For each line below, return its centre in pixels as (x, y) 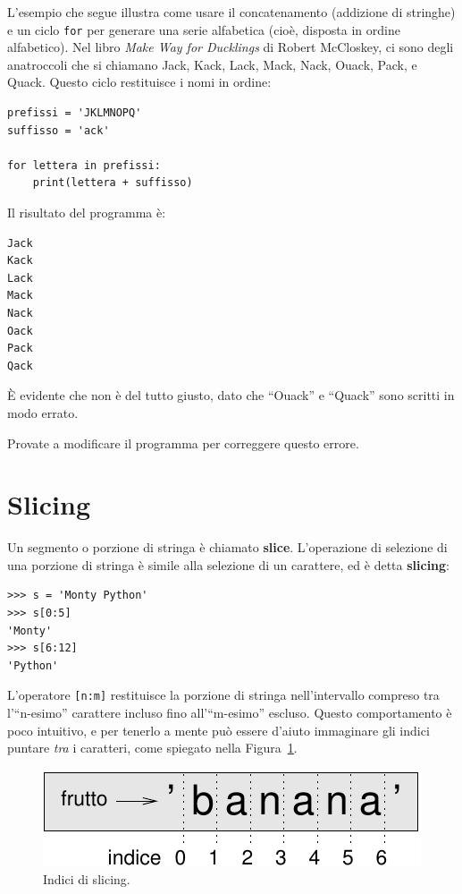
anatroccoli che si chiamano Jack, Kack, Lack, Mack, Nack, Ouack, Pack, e (212, 64)
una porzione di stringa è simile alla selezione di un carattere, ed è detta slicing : (228, 564)
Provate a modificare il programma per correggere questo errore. (183, 443)
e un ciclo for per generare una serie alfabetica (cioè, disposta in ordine (204, 29)
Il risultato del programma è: (87, 212)
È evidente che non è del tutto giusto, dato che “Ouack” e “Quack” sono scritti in (231, 395)
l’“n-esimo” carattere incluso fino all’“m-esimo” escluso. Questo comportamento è (230, 713)
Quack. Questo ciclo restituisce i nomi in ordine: (139, 82)
